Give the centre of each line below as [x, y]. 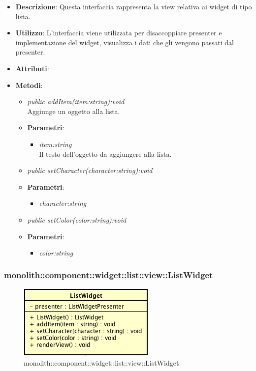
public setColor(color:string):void [77, 219]
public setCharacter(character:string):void [90, 170]
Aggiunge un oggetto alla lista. [74, 111]
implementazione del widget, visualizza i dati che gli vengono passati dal [125, 42]
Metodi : [29, 85]
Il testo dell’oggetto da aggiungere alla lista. [105, 154]
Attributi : [32, 68]
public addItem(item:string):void [76, 101]
